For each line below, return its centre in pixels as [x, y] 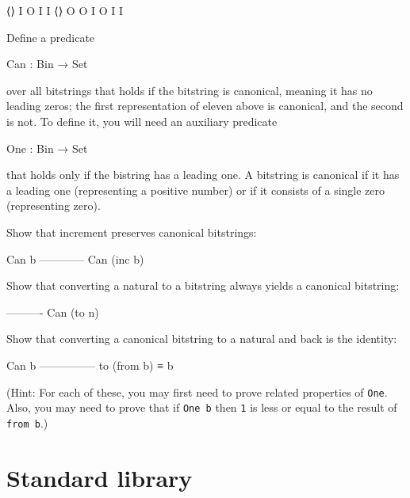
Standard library [100, 477]
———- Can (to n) [53, 312]
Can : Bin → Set [47, 64]
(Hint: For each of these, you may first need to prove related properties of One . [197, 392]
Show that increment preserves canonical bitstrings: [132, 232]
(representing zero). [54, 205]
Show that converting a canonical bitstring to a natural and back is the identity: [202, 338]
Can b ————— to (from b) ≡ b [90, 365]
